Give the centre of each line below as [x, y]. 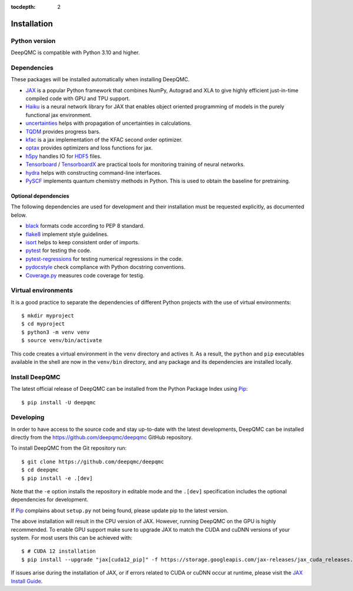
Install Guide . [27, 581]
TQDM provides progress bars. [63, 131]
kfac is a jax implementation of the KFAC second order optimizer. [104, 140]
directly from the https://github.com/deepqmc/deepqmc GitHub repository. [102, 437]
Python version [33, 41]
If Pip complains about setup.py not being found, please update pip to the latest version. [120, 510]
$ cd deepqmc [40, 470]
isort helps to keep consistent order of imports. [82, 242]
